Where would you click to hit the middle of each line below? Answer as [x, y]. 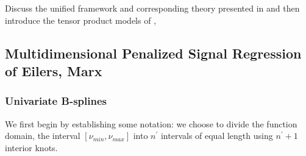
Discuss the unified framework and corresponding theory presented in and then [152, 8]
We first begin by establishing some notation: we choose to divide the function [151, 123]
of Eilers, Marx [54, 70]
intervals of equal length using [217, 136]
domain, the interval [43, 136]
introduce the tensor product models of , [81, 20]
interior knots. [31, 147]
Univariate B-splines [56, 101]
